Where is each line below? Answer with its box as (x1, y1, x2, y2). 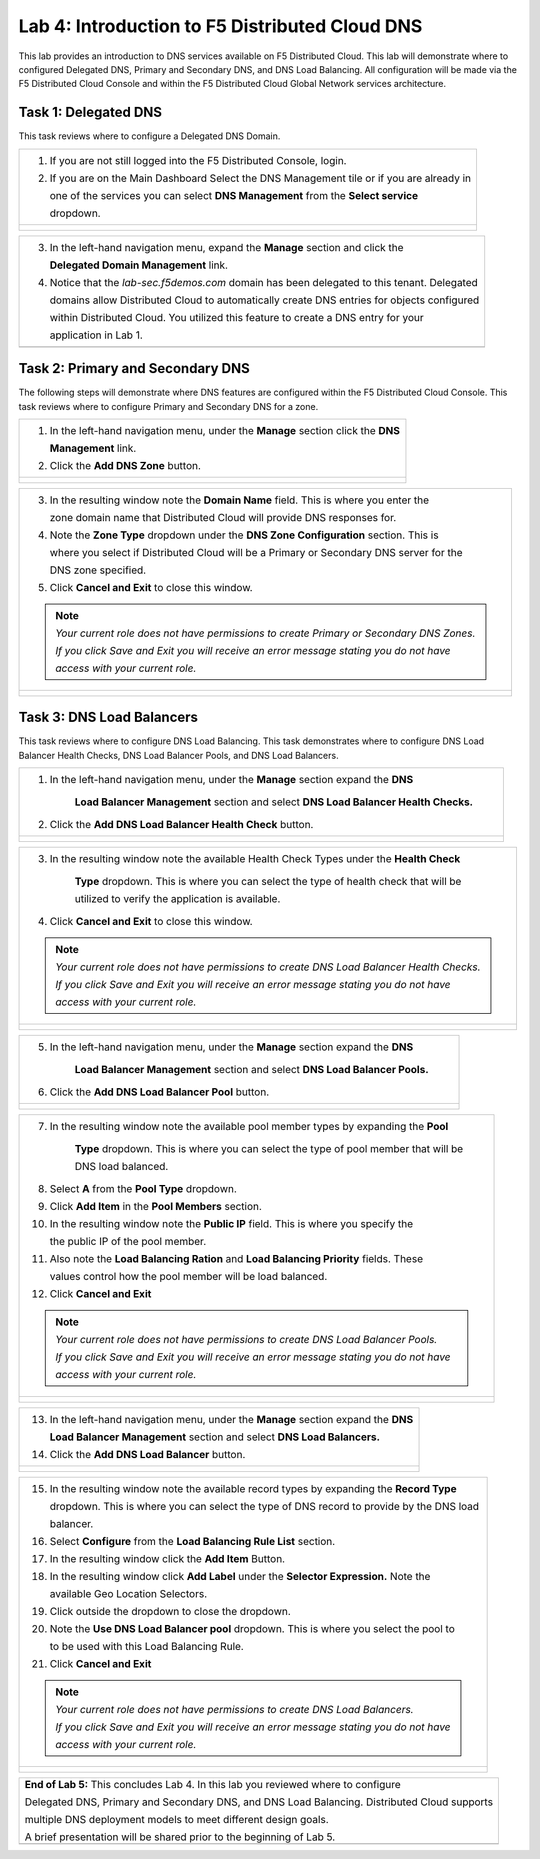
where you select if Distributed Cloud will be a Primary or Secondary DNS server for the (49, 545, 463, 559)
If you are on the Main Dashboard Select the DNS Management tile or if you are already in (49, 171, 472, 185)
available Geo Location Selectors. (49, 1587, 208, 1601)
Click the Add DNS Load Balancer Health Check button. (49, 818, 314, 832)
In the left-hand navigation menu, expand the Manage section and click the (49, 240, 404, 254)
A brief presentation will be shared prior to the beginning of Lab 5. (24, 1830, 336, 1844)
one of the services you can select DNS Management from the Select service (49, 188, 419, 202)
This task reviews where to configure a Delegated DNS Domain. (18, 130, 281, 142)
